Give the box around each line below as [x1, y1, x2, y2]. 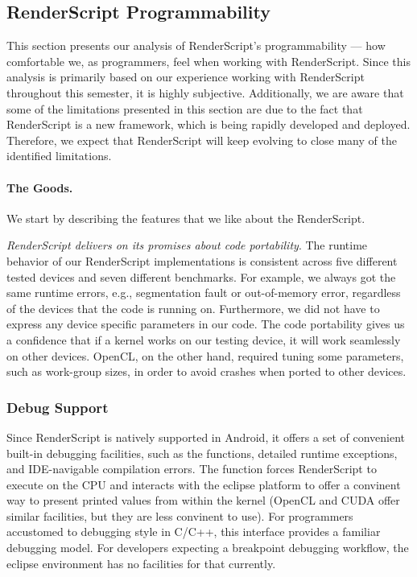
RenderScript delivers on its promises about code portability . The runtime [6, 237, 368, 253]
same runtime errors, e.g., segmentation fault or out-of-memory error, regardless [6, 284, 401, 301]
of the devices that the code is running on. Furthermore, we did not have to [6, 299, 380, 316]
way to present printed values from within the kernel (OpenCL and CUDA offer [6, 492, 400, 509]
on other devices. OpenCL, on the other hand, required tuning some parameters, [6, 347, 404, 364]
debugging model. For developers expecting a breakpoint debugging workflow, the [6, 539, 409, 556]
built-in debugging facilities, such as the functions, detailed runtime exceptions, [6, 444, 398, 461]
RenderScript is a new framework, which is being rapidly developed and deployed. [6, 116, 411, 133]
